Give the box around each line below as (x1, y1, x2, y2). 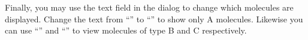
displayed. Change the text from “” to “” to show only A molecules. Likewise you (5, 12, 303, 25)
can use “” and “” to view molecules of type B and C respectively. (5, 24, 247, 36)
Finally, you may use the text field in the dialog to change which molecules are (5, 1, 294, 13)
